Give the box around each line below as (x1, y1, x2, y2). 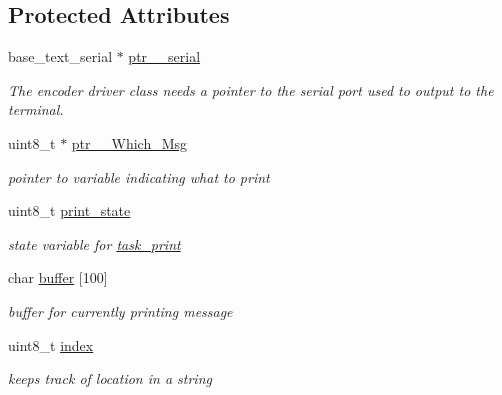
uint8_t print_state (8, 200, 131, 221)
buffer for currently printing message (8, 300, 233, 321)
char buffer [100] (8, 267, 108, 288)
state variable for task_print (8, 233, 181, 254)
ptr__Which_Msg (71, 132, 188, 153)
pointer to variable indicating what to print (8, 166, 270, 187)
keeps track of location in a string (8, 368, 212, 389)
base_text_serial (8, 46, 113, 67)
